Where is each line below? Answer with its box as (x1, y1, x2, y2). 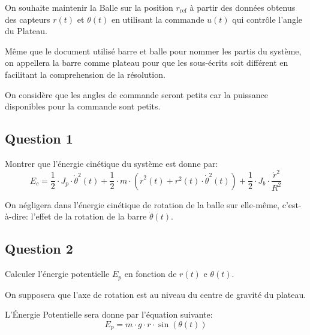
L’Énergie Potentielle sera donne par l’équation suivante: (5, 308, 213, 321)
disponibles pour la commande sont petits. (5, 100, 161, 112)
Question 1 (5, 129, 73, 148)
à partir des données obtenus (189, 1, 296, 13)
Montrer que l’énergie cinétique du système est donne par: (5, 157, 218, 169)
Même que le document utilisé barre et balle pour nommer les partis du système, (5, 44, 302, 57)
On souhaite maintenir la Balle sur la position (5, 1, 173, 13)
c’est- (282, 198, 302, 211)
